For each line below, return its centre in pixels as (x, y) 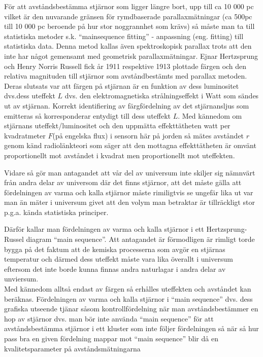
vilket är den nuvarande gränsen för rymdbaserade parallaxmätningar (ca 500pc (128, 16)
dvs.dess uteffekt (30, 96)
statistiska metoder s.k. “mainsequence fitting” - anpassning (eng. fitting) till (124, 36)
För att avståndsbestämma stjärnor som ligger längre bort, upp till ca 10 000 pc (129, 6)
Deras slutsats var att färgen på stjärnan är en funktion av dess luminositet (122, 85)
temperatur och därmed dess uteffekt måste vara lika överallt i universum (119, 259)
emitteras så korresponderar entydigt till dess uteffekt (88, 115)
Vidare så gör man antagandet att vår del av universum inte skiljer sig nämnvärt (130, 172)
